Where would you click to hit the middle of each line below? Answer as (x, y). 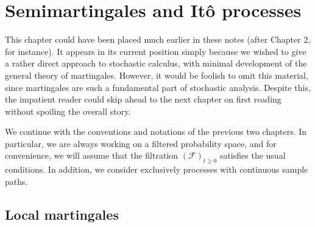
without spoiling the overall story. (68, 111)
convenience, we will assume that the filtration (92, 155)
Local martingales (62, 214)
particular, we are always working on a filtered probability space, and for (141, 143)
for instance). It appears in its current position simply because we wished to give (156, 51)
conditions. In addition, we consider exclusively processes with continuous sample (157, 169)
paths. (16, 181)
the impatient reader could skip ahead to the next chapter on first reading (143, 99)
